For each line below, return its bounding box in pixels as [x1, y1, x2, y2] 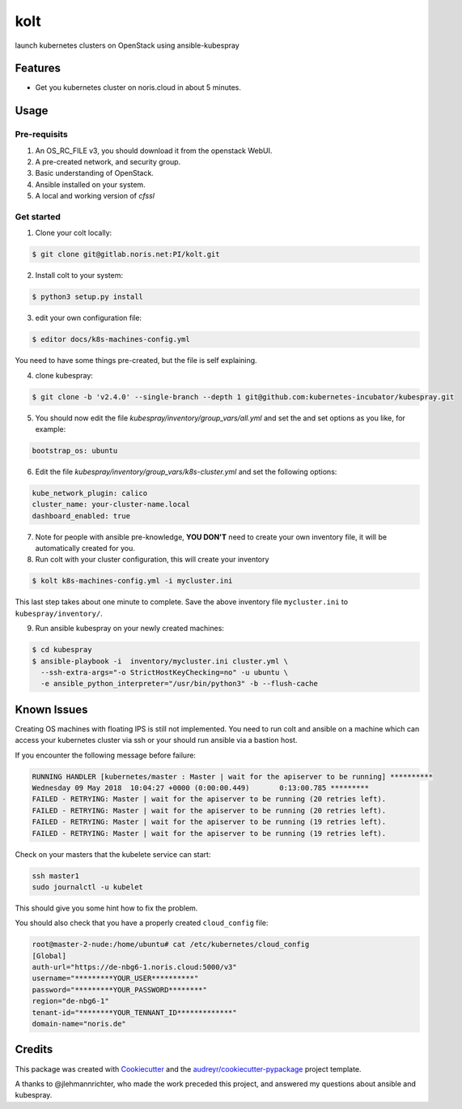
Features [15, 62, 61, 75]
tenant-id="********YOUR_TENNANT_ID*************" [32, 1008, 238, 1017]
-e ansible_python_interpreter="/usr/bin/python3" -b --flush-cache [40, 679, 319, 689]
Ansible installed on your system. [35, 179, 146, 190]
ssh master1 [32, 871, 80, 881]
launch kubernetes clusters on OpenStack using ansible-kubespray [15, 41, 240, 50]
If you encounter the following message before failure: [15, 750, 196, 760]
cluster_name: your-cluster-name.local [32, 500, 190, 510]
